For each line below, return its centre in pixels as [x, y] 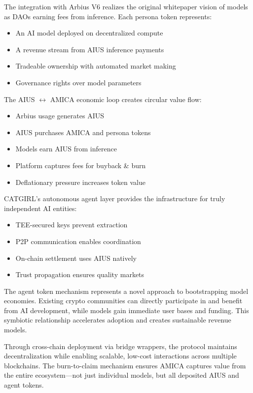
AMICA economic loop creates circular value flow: [126, 99]
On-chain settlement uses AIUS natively [76, 258]
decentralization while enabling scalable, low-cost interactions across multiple [120, 356]
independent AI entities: [40, 208]
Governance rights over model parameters [78, 82]
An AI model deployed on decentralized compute [89, 33]
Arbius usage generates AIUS [60, 116]
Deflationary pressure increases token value [80, 182]
